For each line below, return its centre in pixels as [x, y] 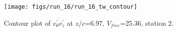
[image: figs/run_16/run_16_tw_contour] [71, 7]
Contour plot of [27, 23]
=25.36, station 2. [147, 23]
